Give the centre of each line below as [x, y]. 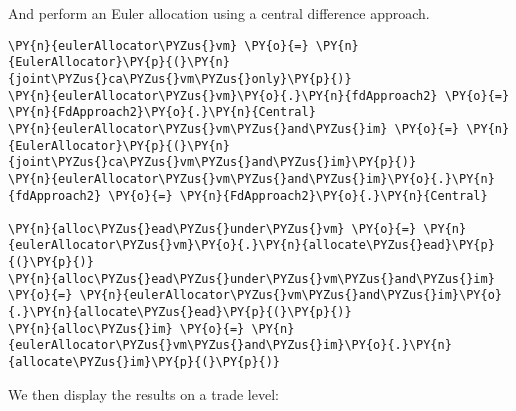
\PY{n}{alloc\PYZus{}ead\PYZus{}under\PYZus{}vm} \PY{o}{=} [212, 228]
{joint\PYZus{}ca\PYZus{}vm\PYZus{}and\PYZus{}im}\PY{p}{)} [212, 162]
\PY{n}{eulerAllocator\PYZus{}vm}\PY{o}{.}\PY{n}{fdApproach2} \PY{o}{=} [259, 95]
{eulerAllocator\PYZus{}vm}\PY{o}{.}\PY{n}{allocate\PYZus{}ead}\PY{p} [251, 245]
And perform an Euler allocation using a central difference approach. [219, 13]
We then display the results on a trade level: [143, 393]
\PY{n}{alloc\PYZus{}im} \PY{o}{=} [126, 328]
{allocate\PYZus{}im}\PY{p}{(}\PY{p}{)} [144, 362]
